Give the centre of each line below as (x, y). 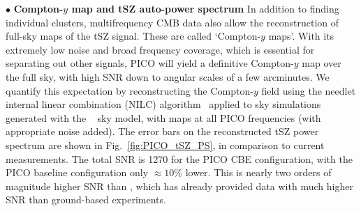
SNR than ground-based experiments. (86, 200)
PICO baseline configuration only (77, 172)
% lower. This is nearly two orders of (253, 172)
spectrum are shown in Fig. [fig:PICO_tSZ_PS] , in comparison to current (165, 144)
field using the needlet (309, 90)
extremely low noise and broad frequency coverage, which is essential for (160, 49)
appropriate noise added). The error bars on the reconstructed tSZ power (162, 131)
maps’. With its (301, 36)
